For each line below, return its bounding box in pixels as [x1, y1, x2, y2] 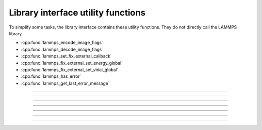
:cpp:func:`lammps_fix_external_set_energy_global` [21, 60, 123, 66]
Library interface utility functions [9, 7, 146, 18]
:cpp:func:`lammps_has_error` [21, 73, 81, 79]
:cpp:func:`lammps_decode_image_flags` [21, 46, 103, 52]
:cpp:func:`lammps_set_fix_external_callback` [21, 53, 112, 59]
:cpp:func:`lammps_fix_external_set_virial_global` [21, 67, 118, 72]
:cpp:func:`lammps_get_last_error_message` [21, 80, 110, 86]
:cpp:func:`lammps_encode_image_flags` [21, 40, 103, 45]
